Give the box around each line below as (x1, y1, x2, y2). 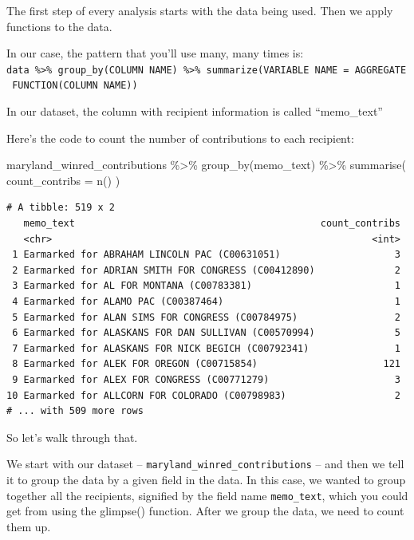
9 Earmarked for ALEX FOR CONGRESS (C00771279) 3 (12, 374, 400, 385)
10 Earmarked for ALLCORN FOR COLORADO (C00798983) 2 (6, 389, 400, 401)
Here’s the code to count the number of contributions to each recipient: (6, 129, 354, 146)
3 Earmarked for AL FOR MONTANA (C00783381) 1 (12, 280, 400, 292)
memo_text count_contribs (23, 218, 400, 230)
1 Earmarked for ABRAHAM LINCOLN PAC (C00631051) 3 (12, 249, 400, 261)
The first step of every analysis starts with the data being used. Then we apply (6, 2, 393, 18)
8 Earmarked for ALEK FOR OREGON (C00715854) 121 (12, 358, 400, 370)
